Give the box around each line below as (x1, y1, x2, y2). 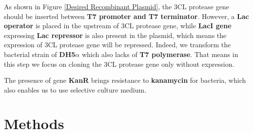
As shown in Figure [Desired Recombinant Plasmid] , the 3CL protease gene (4, 1, 229, 11)
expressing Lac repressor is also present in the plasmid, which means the (4, 30, 227, 40)
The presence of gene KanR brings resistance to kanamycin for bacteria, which (4, 75, 246, 85)
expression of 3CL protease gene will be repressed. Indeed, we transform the (4, 39, 231, 50)
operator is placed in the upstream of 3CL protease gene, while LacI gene (4, 20, 232, 31)
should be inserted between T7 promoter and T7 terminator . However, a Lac (4, 11, 249, 21)
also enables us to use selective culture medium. (4, 84, 147, 95)
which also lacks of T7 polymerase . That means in (81, 49, 238, 59)
